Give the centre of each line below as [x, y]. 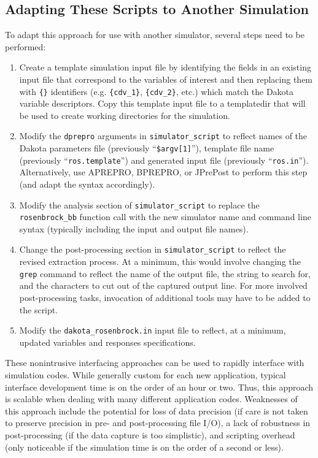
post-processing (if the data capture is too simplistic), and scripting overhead [150, 434]
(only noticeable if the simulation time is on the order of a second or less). [144, 447]
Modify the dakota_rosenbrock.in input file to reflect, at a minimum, [153, 330]
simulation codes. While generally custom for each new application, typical [145, 375]
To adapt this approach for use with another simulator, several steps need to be [155, 35]
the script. [39, 309]
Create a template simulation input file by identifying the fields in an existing [165, 67]
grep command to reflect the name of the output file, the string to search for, [165, 273]
